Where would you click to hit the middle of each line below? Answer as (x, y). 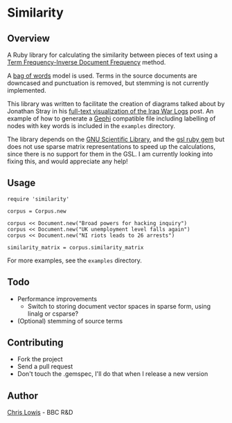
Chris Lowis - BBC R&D (40, 413)
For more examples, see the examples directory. (74, 260)
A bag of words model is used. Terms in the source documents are (102, 75)
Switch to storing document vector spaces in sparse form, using (119, 306)
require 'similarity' (38, 199)
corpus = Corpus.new (37, 211)
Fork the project (40, 359)
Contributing (35, 343)
